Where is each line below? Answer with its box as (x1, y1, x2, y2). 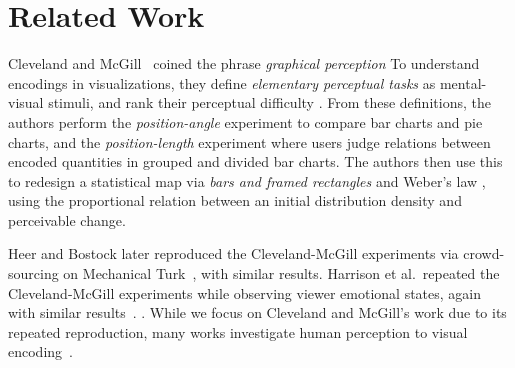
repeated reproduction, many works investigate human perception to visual (8, 321, 468, 342)
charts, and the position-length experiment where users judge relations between (8, 131, 491, 152)
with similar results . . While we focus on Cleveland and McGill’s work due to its (8, 302, 507, 323)
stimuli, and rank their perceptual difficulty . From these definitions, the (48, 92, 491, 113)
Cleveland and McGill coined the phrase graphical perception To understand (8, 53, 480, 74)
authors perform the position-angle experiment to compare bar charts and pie (8, 111, 483, 132)
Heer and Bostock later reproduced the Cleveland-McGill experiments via (8, 243, 459, 264)
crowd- (463, 243, 505, 264)
